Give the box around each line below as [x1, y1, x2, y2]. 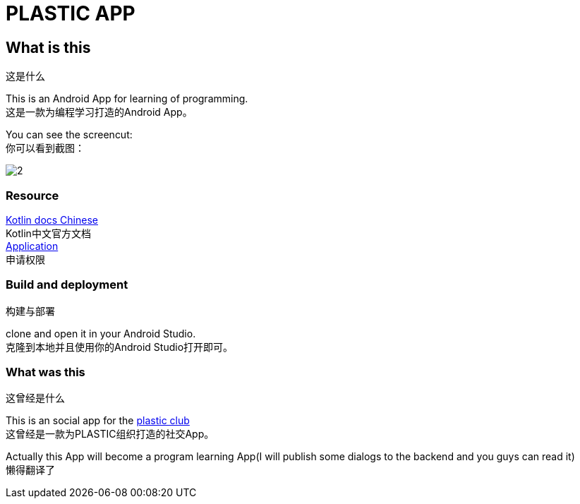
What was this [6, 365, 85, 380]
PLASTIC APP [6, 1, 135, 25]
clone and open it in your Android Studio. [6, 327, 196, 340]
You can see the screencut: [6, 128, 133, 141]
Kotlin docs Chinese [6, 213, 98, 226]
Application [6, 239, 59, 252]
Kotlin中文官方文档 [6, 227, 91, 239]
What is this [6, 38, 91, 56]
